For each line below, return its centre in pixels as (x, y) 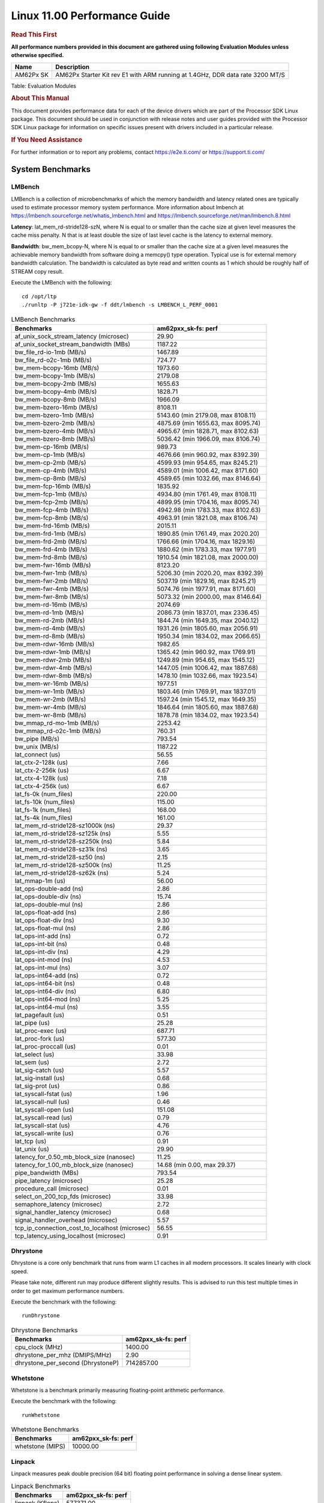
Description (72, 67)
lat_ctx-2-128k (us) (41, 762)
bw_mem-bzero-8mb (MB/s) (55, 439)
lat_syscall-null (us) (42, 1101)
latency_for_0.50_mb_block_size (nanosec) (75, 1157)
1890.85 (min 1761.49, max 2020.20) (208, 533)
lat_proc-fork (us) (40, 1038)
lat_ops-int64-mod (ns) (47, 999)
